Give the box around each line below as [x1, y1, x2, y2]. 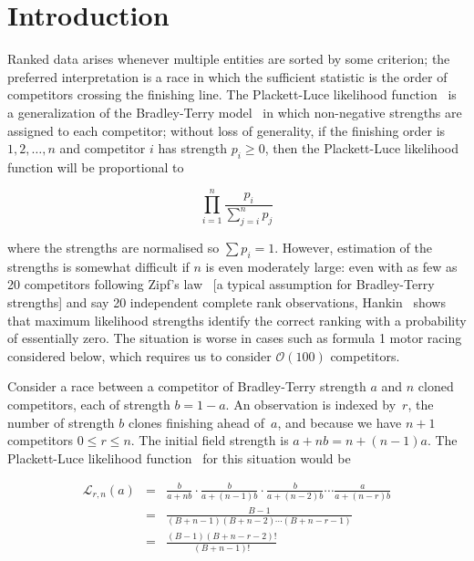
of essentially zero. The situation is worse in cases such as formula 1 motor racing [7, 328, 462, 348]
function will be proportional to [7, 157, 184, 176]
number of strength [7, 412, 115, 431]
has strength [158, 139, 228, 158]
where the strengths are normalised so [7, 238, 220, 257]
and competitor [59, 139, 146, 158]
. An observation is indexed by [225, 394, 397, 413]
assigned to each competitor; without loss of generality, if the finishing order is [7, 120, 446, 140]
